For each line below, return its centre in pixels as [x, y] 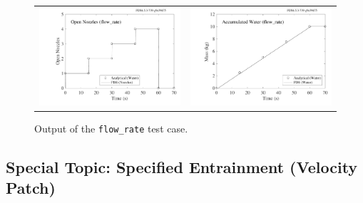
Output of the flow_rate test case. [111, 128]
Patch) [31, 188]
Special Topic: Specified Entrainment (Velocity [182, 166]
